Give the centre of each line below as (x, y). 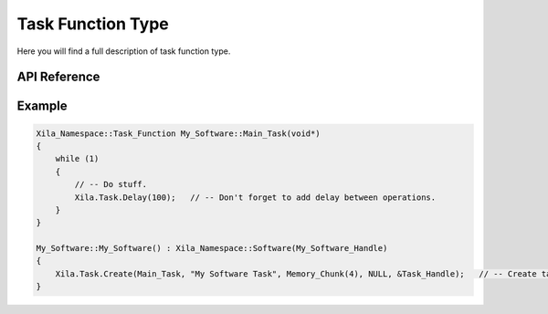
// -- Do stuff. (111, 184)
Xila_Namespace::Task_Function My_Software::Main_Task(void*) (178, 133)
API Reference (58, 77)
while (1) (77, 159)
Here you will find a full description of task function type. (124, 51)
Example (42, 106)
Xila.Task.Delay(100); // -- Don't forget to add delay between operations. (255, 197)
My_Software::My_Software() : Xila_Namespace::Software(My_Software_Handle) (212, 248)
